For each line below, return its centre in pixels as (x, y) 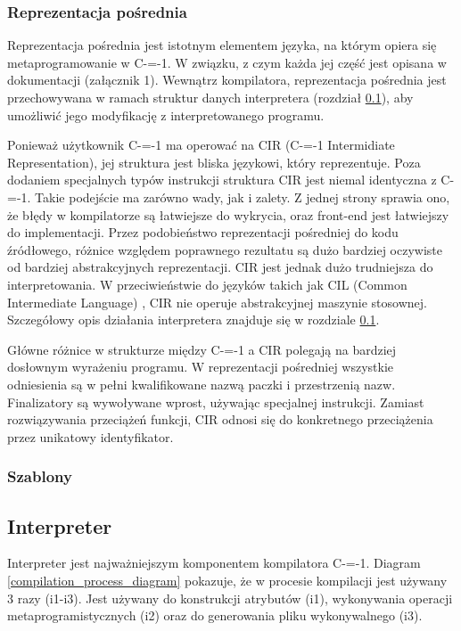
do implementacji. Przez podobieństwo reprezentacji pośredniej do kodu (203, 232)
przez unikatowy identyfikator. (91, 436)
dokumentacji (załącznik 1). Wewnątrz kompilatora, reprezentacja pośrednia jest (227, 80)
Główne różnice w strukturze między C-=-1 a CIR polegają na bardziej (202, 349)
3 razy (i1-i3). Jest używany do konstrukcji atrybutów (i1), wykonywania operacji (230, 598)
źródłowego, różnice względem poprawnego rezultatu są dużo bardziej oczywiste (225, 249)
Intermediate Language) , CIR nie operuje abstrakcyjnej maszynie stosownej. (217, 302)
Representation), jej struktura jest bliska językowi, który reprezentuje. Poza (214, 162)
